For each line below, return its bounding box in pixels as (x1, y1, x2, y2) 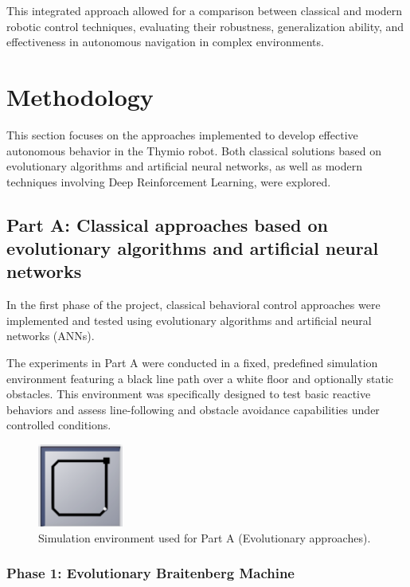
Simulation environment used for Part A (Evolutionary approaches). (38, 529, 371, 546)
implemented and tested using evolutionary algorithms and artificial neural (6, 311, 372, 328)
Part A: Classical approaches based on (6, 212, 328, 237)
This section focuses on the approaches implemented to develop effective (6, 126, 358, 143)
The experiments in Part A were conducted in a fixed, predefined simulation (6, 354, 378, 371)
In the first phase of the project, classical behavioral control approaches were (6, 296, 381, 313)
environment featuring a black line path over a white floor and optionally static (6, 370, 393, 386)
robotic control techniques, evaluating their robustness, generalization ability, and (6, 18, 404, 34)
